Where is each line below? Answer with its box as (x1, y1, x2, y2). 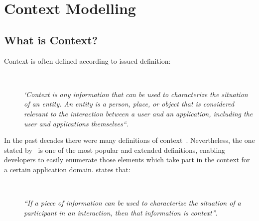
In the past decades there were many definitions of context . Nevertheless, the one (4, 135, 255, 145)
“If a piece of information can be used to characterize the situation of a (24, 198, 241, 208)
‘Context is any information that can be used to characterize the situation (24, 89, 248, 99)
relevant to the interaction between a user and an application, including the (24, 108, 253, 118)
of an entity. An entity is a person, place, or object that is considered (24, 99, 235, 109)
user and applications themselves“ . (24, 118, 129, 128)
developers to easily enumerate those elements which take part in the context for (4, 154, 250, 165)
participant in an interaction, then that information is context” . (24, 207, 218, 218)
